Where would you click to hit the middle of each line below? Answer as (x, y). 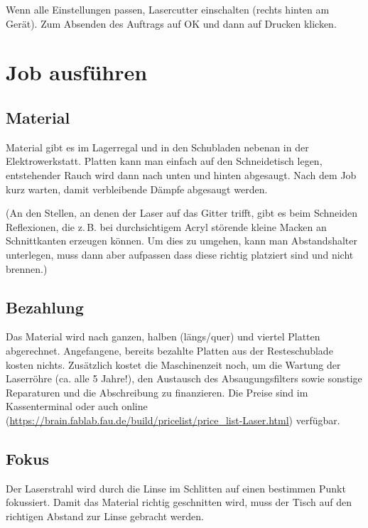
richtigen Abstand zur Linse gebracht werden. (105, 516)
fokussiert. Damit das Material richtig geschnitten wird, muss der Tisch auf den (179, 502)
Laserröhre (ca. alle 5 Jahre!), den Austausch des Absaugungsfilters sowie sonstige (184, 378)
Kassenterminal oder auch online (77, 406)
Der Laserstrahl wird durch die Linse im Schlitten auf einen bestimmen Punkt (176, 488)
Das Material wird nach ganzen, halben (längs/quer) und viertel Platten (163, 336)
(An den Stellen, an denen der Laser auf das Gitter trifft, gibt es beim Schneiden (182, 213)
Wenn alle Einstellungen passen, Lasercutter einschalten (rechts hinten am (168, 9)
